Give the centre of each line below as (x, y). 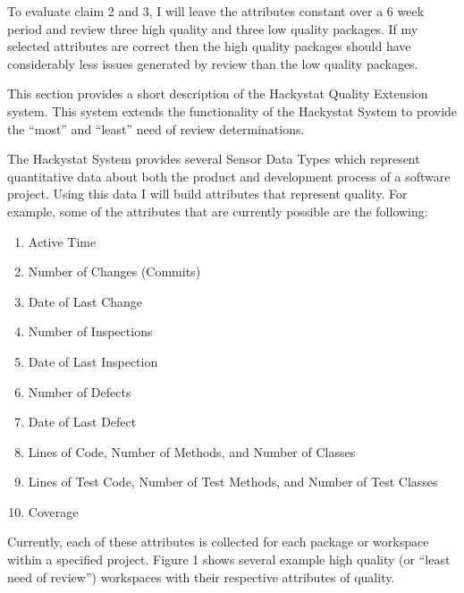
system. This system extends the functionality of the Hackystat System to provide (232, 110)
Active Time (62, 241)
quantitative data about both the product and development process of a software (229, 176)
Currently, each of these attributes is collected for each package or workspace (218, 542)
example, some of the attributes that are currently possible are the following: (218, 211)
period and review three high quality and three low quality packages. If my (213, 28)
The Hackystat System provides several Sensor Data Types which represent (214, 159)
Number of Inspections (90, 331)
